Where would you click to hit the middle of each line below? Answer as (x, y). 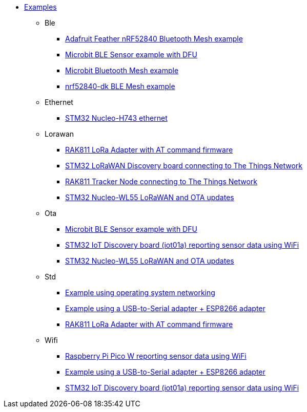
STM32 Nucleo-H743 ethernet (116, 118)
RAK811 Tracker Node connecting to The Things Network (161, 181)
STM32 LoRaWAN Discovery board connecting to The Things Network (184, 166)
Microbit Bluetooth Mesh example (122, 70)
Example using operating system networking (140, 292)
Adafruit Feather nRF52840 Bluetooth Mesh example (154, 39)
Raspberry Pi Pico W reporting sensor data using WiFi (156, 356)
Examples (40, 7)
